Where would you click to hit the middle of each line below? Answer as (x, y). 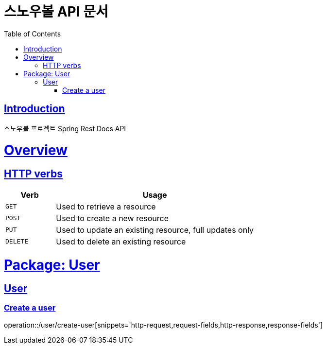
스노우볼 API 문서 (56, 12)
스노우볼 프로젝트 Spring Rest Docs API (65, 128)
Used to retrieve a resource (106, 206)
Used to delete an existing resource (121, 241)
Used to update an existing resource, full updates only (155, 230)
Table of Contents (33, 34)
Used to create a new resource (112, 218)
